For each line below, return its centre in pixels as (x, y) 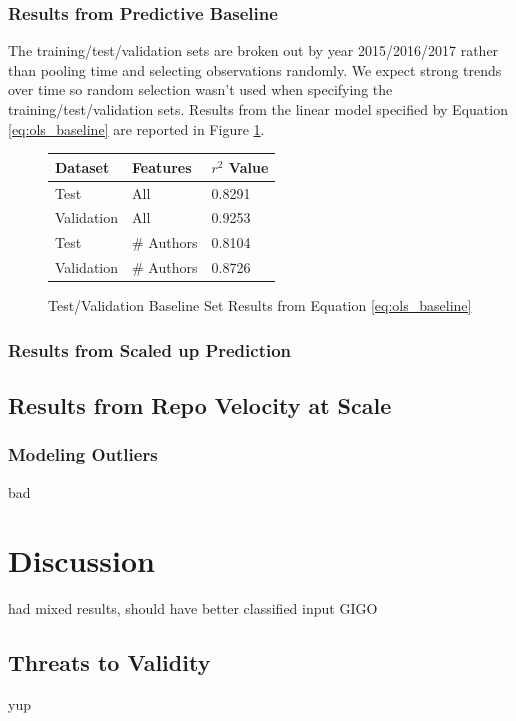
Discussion (81, 560)
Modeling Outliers (83, 454)
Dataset (82, 166)
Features (162, 166)
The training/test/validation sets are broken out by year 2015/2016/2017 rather (253, 50)
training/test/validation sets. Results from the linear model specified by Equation (258, 109)
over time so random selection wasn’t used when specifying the (200, 89)
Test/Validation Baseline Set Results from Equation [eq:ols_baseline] (260, 305)
